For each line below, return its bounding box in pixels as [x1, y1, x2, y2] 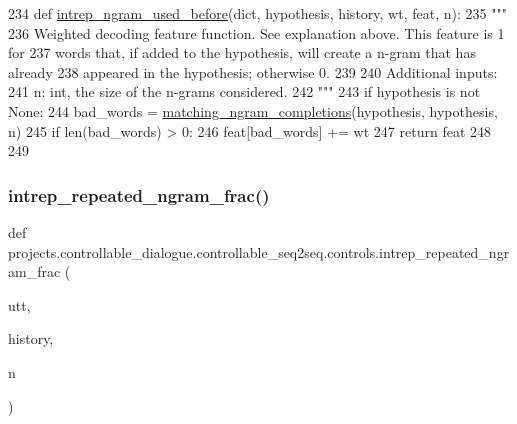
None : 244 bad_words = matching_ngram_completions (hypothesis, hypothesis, [8, 100, 498, 121]
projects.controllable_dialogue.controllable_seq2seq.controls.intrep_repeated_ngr [8, 241, 510, 262]
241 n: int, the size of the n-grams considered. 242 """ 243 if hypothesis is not [8, 81, 481, 102]
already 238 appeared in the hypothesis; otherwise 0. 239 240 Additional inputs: [8, 61, 498, 82]
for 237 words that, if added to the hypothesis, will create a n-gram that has [8, 42, 476, 63]
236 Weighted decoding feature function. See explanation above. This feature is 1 [8, 22, 505, 43]
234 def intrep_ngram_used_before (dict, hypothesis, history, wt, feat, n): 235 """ [8, 3, 507, 23]
